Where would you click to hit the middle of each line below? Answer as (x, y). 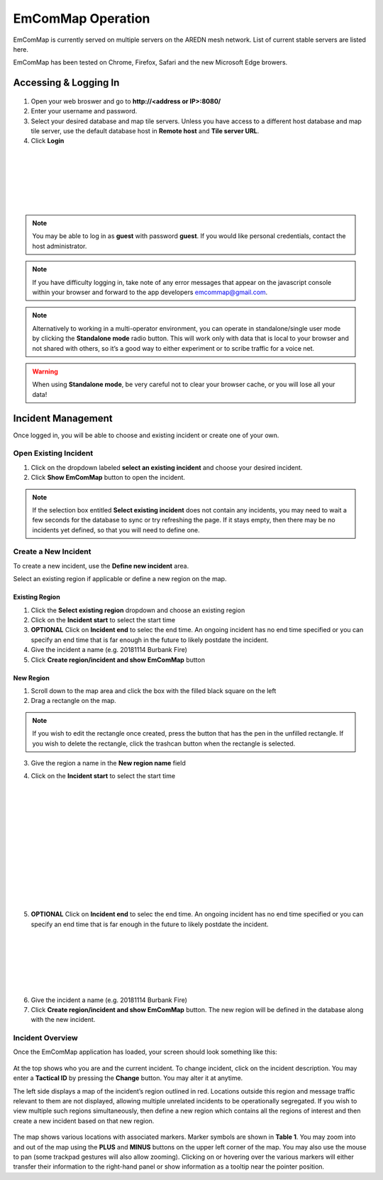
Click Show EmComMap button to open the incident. (108, 478)
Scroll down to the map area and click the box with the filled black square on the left (154, 690)
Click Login (48, 141)
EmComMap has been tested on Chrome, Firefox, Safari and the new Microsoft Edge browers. (150, 62)
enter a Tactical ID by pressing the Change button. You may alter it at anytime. (128, 1078)
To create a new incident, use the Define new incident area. (101, 566)
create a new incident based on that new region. (84, 1120)
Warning (45, 371)
